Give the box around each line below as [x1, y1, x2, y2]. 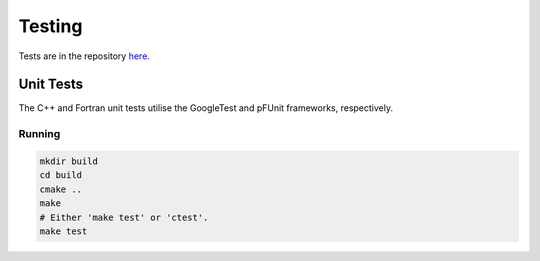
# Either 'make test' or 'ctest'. [39, 211, 209, 223]
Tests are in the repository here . [18, 50, 150, 62]
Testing [18, 15, 83, 37]
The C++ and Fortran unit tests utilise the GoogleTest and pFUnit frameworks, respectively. [18, 102, 394, 114]
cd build [39, 170, 83, 181]
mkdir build [39, 156, 99, 167]
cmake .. [39, 183, 83, 195]
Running [18, 127, 61, 141]
